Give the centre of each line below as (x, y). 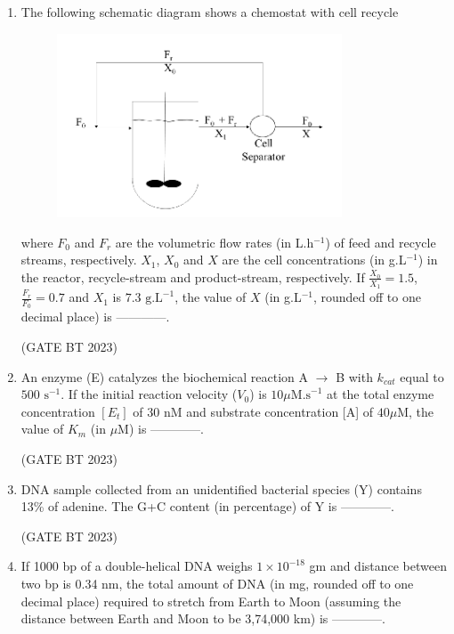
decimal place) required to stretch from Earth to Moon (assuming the (211, 601)
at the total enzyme (381, 394)
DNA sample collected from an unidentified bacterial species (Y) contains (221, 488)
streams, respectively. (79, 260)
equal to (422, 376)
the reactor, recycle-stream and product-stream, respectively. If (193, 276)
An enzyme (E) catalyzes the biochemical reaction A (165, 376)
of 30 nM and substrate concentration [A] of (253, 411)
